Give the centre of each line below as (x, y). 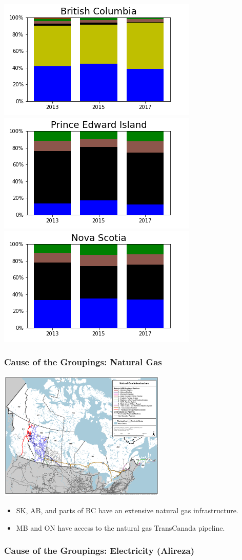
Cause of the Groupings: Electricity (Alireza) (99, 550)
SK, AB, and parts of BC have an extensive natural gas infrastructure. (127, 510)
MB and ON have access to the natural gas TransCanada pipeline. (120, 527)
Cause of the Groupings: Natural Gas (83, 361)
